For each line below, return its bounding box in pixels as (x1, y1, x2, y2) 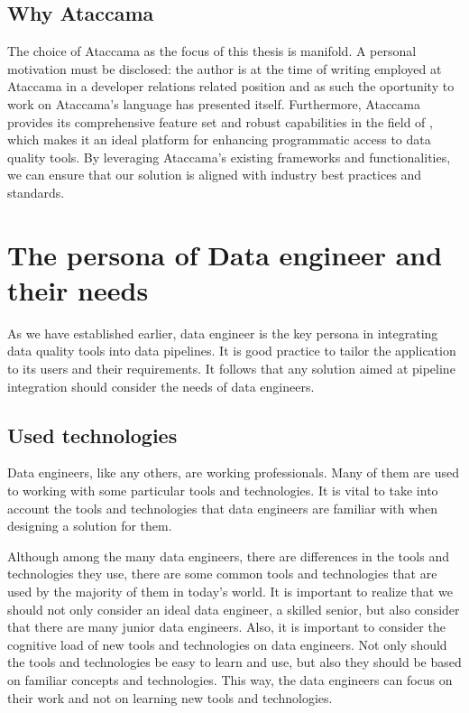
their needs (7, 271, 149, 308)
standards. (7, 182, 65, 201)
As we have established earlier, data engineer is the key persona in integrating (7, 323, 438, 342)
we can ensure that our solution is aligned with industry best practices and (7, 165, 422, 184)
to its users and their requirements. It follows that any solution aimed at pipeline (7, 359, 455, 378)
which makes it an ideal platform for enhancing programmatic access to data (7, 130, 431, 149)
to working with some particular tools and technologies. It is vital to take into (7, 481, 438, 500)
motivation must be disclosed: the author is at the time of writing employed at (7, 59, 442, 78)
